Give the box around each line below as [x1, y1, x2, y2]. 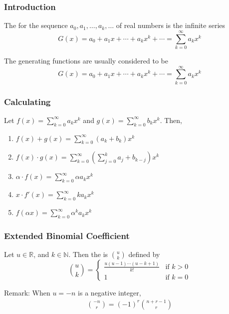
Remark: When [4, 287, 50, 298]
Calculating [4, 95, 51, 107]
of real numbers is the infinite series [116, 20, 226, 30]
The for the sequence [4, 20, 68, 30]
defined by [128, 249, 160, 259]
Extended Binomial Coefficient [4, 229, 130, 241]
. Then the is [68, 249, 108, 259]
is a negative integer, [78, 287, 141, 298]
